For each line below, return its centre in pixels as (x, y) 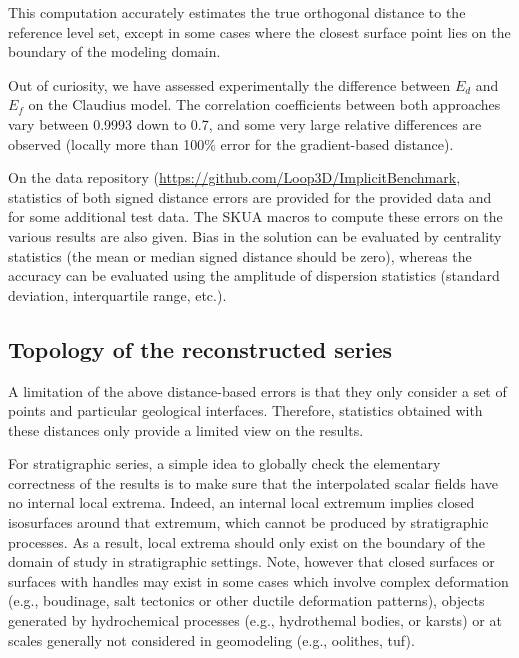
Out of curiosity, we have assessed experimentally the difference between (229, 84)
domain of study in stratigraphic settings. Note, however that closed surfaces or (251, 561)
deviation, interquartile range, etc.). (117, 294)
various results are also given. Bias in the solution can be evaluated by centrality (255, 235)
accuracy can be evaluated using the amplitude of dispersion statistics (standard (254, 275)
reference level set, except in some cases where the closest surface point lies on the (259, 31)
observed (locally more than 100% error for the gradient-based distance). (231, 143)
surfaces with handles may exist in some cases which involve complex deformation (258, 580)
